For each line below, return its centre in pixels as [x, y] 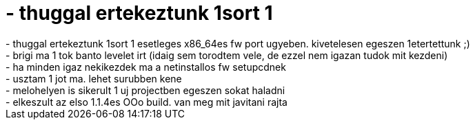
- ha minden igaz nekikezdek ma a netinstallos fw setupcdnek [146, 67]
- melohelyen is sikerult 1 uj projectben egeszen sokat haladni [145, 90]
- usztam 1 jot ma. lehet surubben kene [94, 78]
